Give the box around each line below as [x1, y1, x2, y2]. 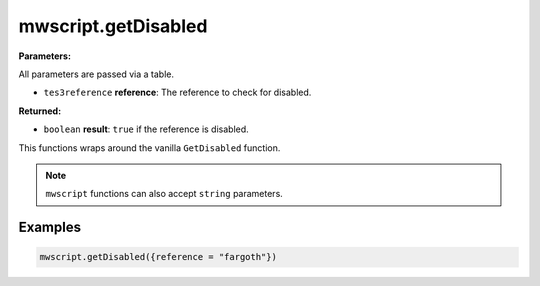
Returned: [18, 105, 62, 117]
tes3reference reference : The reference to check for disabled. [43, 86, 312, 99]
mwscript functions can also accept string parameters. [45, 188, 284, 200]
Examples [18, 219, 82, 236]
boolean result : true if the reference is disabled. [43, 123, 249, 135]
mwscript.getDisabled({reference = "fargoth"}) [39, 251, 277, 263]
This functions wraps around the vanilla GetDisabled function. [18, 141, 281, 154]
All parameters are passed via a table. [18, 68, 175, 80]
